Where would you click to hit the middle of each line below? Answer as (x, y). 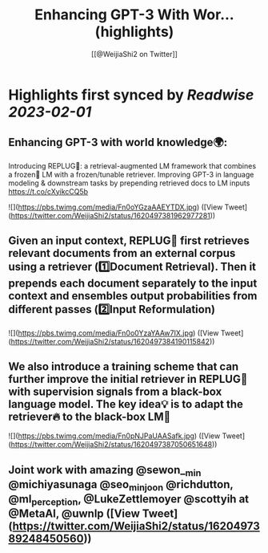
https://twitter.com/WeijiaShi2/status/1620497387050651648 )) (114, 445)
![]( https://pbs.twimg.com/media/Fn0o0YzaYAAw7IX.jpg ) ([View (114, 333)
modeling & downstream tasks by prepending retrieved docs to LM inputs (129, 183)
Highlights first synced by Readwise (131, 95)
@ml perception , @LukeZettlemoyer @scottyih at (129, 500)
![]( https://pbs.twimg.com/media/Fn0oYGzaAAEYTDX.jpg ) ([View (116, 207)
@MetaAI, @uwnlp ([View (74, 514)
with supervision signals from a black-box (115, 391)
